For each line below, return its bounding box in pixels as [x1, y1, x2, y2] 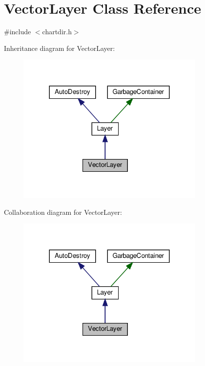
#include [4, 26, 31, 37]
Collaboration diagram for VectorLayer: [4, 206, 122, 217]
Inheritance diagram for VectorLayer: [4, 43, 115, 53]
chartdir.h [42, 26, 72, 37]
